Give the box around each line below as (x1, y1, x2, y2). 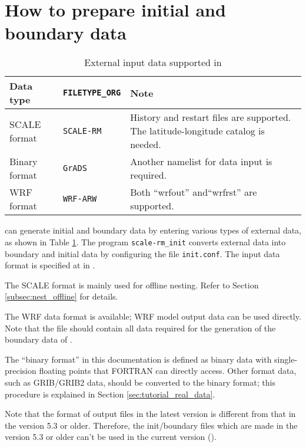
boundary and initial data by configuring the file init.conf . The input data (5, 247, 280, 259)
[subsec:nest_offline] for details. (5, 290, 118, 303)
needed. (130, 137, 161, 152)
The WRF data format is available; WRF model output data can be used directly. (5, 310, 301, 322)
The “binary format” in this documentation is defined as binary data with (5, 353, 272, 365)
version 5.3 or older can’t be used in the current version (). (5, 430, 217, 443)
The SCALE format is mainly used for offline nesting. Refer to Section (5, 278, 259, 291)
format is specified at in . (5, 259, 95, 271)
